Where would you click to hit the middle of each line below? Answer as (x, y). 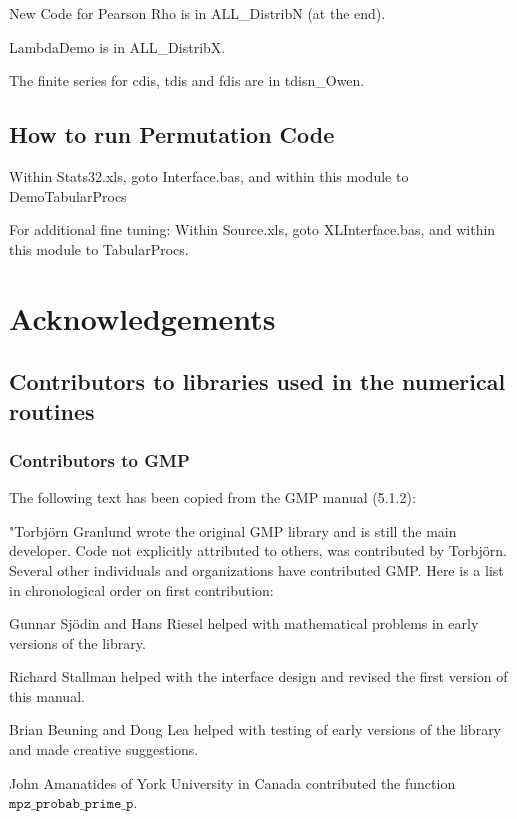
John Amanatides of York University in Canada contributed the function (232, 782)
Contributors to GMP (99, 459)
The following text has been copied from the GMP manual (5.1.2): (212, 497)
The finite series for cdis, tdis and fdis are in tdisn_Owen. (187, 80)
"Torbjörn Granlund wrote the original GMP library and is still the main (233, 530)
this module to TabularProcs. (99, 248)
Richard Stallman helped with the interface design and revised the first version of (258, 676)
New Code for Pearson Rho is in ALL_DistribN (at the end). (197, 13)
